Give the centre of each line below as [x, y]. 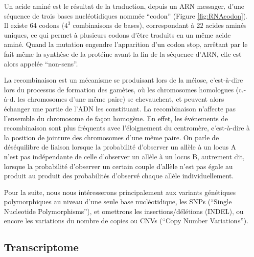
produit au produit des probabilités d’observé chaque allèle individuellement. [119, 176]
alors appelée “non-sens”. [41, 63]
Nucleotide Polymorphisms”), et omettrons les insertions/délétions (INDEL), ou [124, 211]
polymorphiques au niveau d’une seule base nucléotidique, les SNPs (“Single [118, 202]
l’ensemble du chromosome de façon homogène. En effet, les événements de [116, 118]
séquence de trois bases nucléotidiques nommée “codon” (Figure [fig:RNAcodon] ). [126, 15]
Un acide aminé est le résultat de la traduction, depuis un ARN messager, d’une [124, 6]
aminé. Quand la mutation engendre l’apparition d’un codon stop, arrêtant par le [126, 44]
